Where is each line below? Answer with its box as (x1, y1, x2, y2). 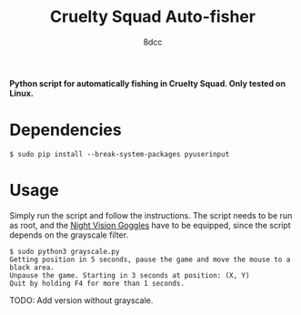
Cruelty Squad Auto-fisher (49, 6, 256, 27)
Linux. (9, 87, 34, 98)
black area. (9, 262, 55, 272)
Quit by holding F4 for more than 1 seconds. (9, 279, 185, 288)
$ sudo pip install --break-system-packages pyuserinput (9, 149, 230, 158)
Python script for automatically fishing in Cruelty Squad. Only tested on (9, 77, 286, 88)
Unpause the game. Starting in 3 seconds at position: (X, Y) (9, 270, 250, 279)
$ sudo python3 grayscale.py (9, 247, 120, 256)
